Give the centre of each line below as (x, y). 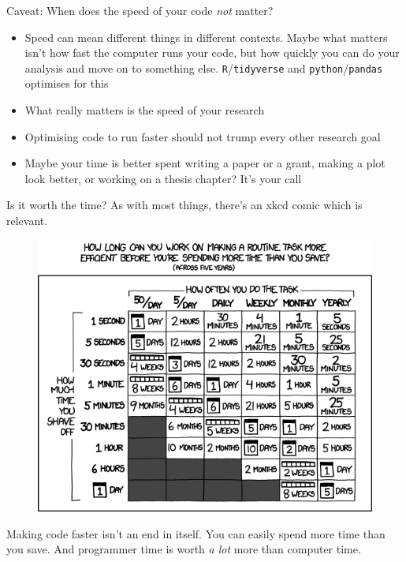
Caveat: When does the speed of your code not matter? (140, 10)
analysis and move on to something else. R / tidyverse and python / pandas (204, 67)
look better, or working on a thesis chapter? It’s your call (163, 178)
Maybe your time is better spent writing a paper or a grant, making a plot (205, 163)
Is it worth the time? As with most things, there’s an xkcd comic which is (184, 205)
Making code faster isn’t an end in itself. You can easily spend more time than (196, 533)
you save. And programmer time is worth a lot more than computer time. (184, 549)
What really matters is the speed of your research (145, 110)
